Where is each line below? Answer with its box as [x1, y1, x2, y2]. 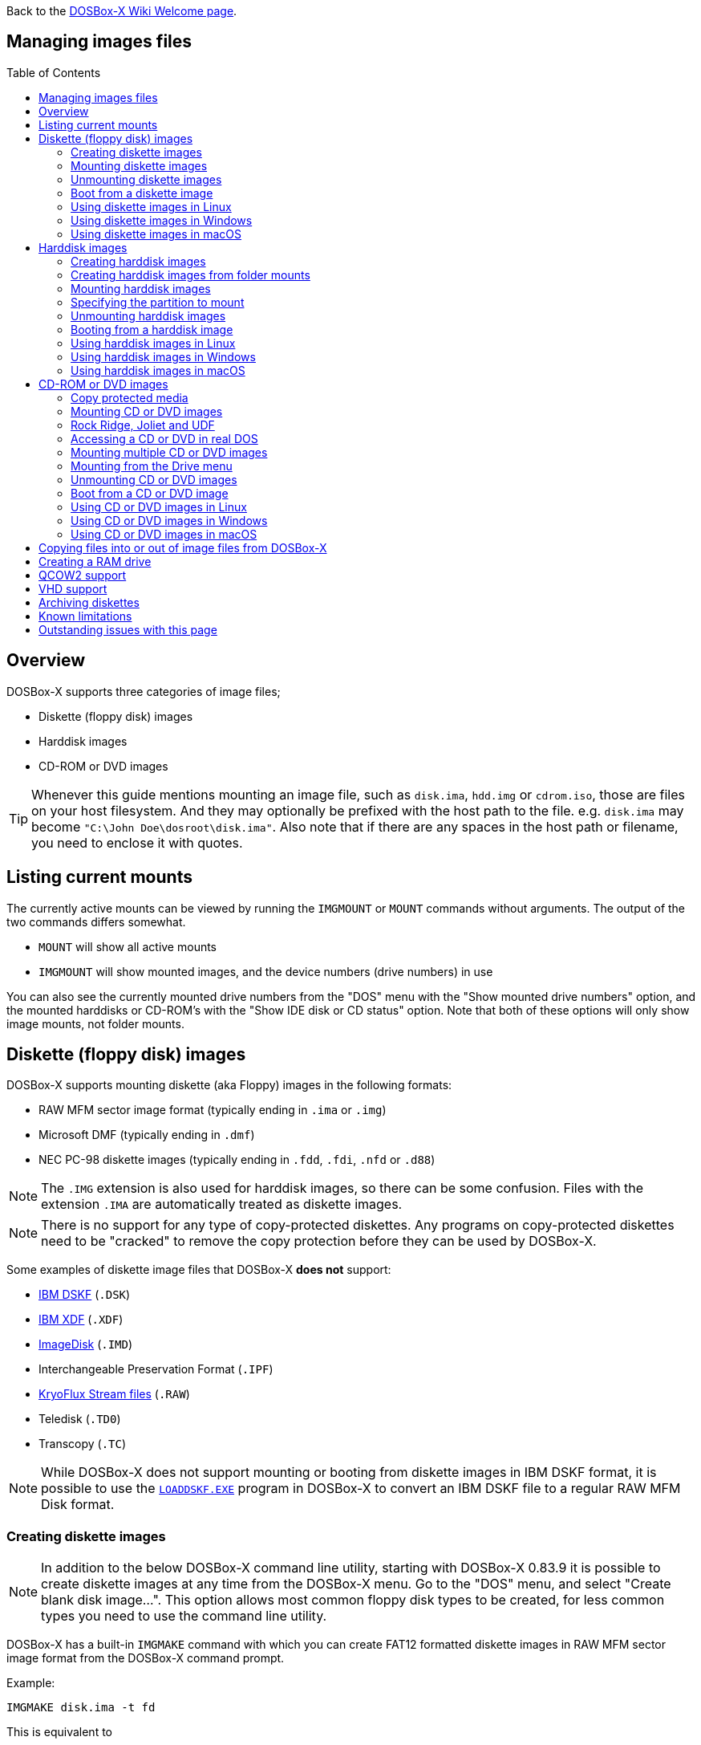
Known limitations [38, 608, 132, 623]
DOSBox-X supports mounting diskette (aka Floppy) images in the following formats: [6, 1078, 452, 1092]
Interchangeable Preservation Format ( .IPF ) [38, 1362, 274, 1377]
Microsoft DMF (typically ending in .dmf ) [38, 1128, 255, 1142]
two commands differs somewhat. [6, 914, 186, 929]
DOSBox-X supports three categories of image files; [6, 684, 281, 698]
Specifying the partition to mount [71, 295, 245, 309]
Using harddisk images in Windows [71, 349, 256, 364]
